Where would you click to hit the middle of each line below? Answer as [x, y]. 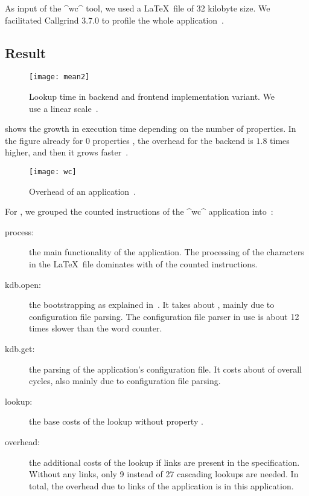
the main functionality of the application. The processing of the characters [167, 252]
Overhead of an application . [83, 191]
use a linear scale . [64, 108]
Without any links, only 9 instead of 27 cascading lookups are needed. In [164, 474]
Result [26, 52]
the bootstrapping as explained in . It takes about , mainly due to [152, 305]
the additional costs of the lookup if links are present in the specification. [164, 462]
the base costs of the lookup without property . [116, 421]
